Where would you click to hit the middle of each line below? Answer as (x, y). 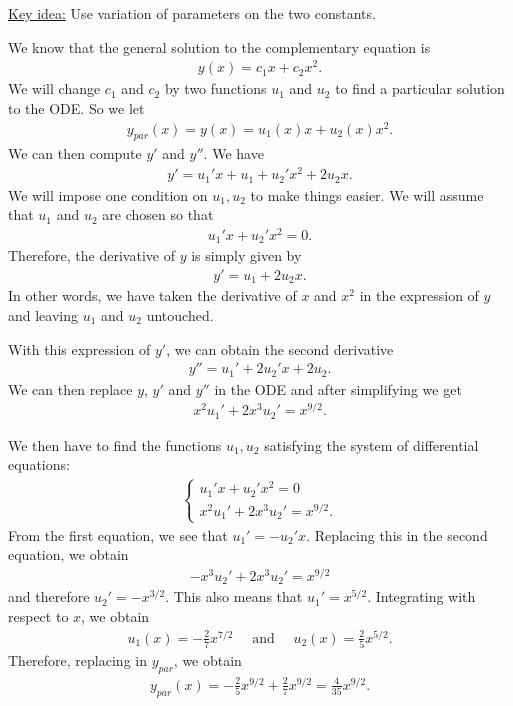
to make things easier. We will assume (367, 194)
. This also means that (234, 596)
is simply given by (246, 255)
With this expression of (79, 348)
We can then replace (70, 388)
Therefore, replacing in (77, 660)
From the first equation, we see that (118, 534)
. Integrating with (421, 596)
